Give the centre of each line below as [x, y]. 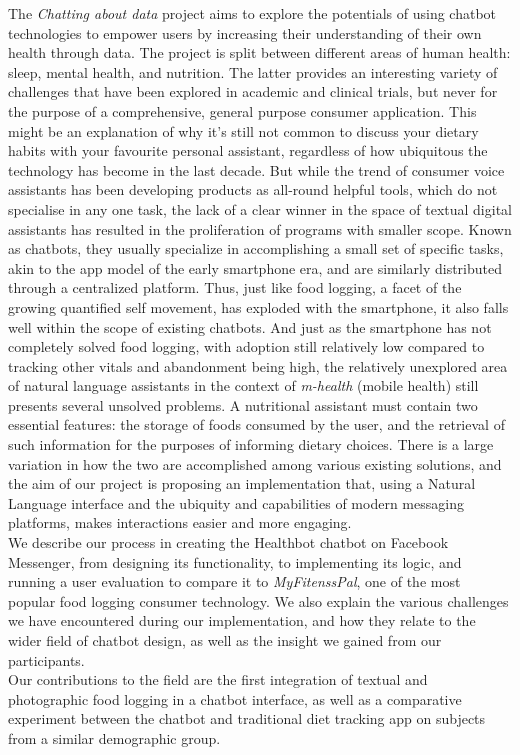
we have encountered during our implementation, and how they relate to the [242, 620]
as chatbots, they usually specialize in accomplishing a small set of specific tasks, [256, 248]
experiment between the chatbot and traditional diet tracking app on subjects [247, 718]
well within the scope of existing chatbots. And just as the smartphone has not [250, 326]
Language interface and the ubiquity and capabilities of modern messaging [236, 502]
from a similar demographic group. [114, 737]
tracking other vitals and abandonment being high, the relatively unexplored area [258, 365]
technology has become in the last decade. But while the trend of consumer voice [256, 169]
